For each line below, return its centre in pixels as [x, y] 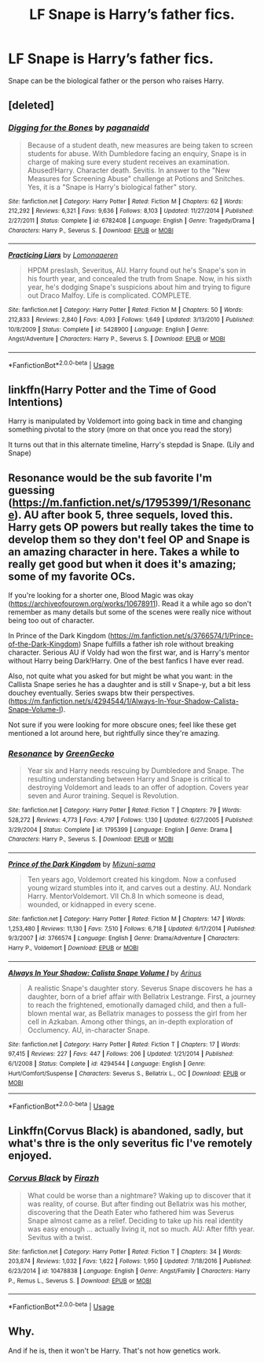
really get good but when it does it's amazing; [122, 564]
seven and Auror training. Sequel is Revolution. [103, 796]
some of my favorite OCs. [72, 576]
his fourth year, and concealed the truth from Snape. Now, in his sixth [139, 279]
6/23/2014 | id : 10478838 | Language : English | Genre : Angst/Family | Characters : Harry [129, 1271]
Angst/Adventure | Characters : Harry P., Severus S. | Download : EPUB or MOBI [117, 339]
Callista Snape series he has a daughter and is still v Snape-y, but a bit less [130, 685]
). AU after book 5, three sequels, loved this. [124, 515]
